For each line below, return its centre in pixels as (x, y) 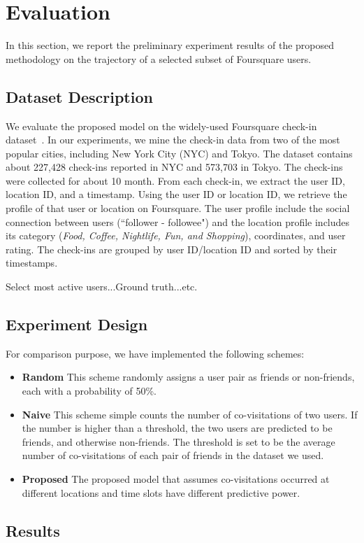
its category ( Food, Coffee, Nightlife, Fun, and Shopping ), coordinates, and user (176, 235)
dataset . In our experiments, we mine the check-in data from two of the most (173, 140)
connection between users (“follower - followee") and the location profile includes (178, 221)
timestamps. (32, 263)
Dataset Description (79, 96)
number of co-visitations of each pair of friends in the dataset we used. (173, 455)
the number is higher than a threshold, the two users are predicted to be (177, 428)
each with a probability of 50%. (89, 391)
